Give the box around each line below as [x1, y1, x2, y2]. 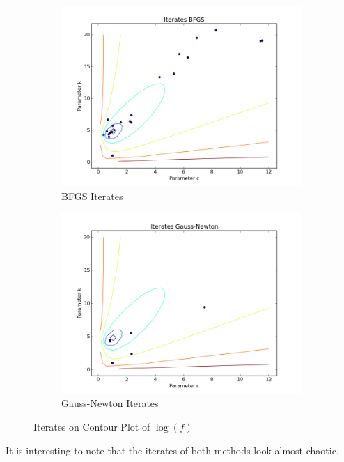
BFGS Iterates [61, 188, 123, 203]
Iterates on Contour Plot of [33, 419, 150, 433]
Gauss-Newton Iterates [61, 396, 159, 410]
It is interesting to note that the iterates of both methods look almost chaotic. [6, 442, 339, 457]
